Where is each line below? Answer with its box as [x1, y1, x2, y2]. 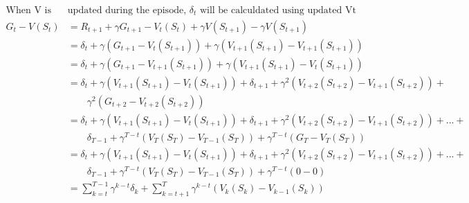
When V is [6, 6, 51, 16]
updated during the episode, [67, 6, 187, 16]
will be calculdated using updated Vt [199, 6, 356, 16]
